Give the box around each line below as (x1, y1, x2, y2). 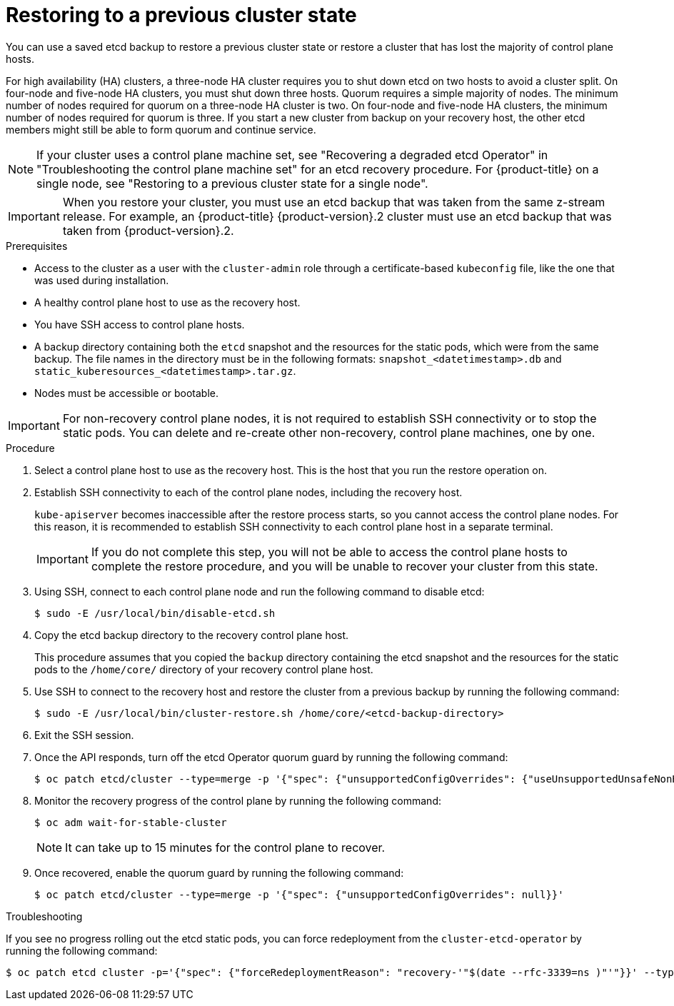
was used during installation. (34, 273, 169, 286)
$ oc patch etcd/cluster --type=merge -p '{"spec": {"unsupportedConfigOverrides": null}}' (34, 888, 564, 900)
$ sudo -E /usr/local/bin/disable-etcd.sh (34, 607, 276, 619)
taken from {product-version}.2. (62, 223, 234, 238)
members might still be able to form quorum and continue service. (6, 123, 316, 136)
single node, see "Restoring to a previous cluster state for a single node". (36, 176, 428, 191)
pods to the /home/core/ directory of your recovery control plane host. (34, 663, 373, 675)
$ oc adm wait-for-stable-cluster (34, 816, 227, 828)
